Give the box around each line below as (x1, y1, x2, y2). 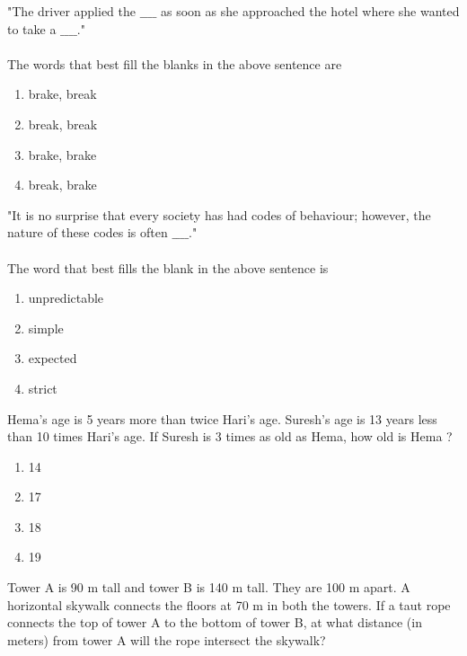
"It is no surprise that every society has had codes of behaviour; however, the (7, 205, 431, 224)
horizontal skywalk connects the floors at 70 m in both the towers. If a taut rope (7, 595, 451, 614)
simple (28, 318, 64, 337)
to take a (7, 19, 57, 38)
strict (28, 378, 57, 397)
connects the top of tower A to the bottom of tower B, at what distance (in (7, 613, 422, 632)
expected (28, 349, 77, 368)
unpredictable (28, 288, 104, 307)
